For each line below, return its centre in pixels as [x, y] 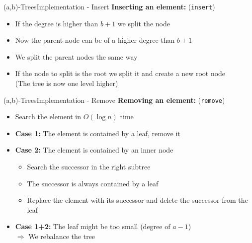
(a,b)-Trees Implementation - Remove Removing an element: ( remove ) [114, 100]
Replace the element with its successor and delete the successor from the [137, 200]
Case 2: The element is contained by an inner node [94, 150]
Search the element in [48, 117]
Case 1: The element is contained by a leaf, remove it [98, 133]
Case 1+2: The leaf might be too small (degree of [93, 226]
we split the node [144, 23]
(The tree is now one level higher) [67, 83]
